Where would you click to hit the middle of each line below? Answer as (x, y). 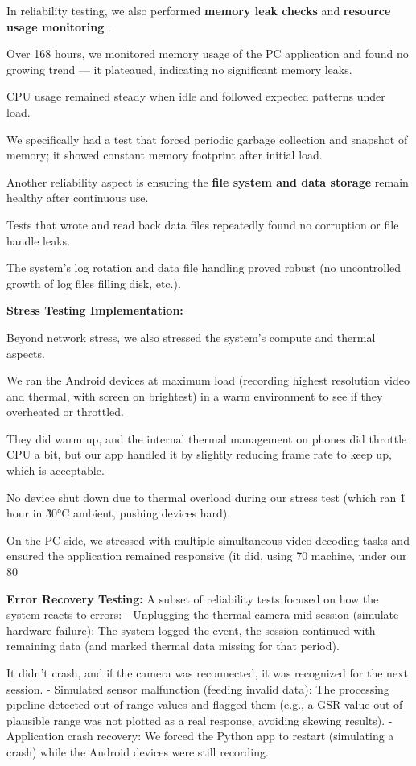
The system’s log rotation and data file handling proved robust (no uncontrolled (204, 268)
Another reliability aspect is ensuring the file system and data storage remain (208, 181)
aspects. (26, 353)
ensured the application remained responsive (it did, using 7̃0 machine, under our (207, 556)
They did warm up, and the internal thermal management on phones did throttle (207, 438)
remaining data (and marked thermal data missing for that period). (173, 646)
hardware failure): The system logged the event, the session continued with (191, 630)
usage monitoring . (59, 26)
